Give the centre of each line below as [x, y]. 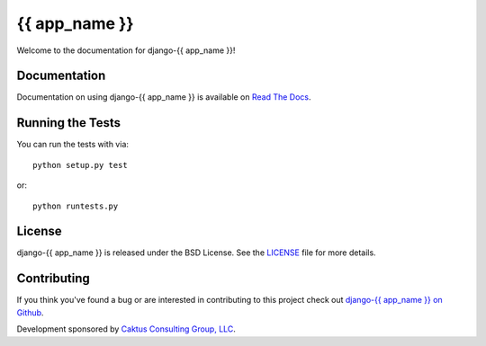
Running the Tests [69, 123]
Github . [30, 312]
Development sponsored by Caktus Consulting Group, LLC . [126, 329]
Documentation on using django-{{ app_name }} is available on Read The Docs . [164, 97]
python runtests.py [76, 206]
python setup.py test [80, 165]
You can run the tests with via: [73, 145]
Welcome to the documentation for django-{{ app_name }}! [126, 50]
